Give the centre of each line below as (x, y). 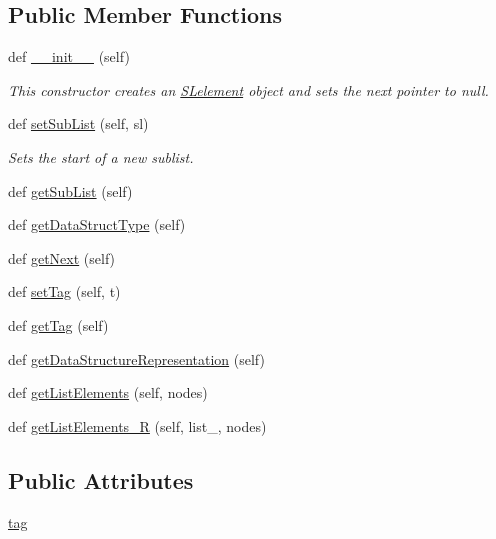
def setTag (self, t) (64, 291)
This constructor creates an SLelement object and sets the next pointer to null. (248, 89)
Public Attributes (101, 479)
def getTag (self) (58, 324)
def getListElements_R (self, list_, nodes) (137, 425)
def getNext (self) (62, 257)
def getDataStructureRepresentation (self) (136, 358)
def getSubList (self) (70, 190)
